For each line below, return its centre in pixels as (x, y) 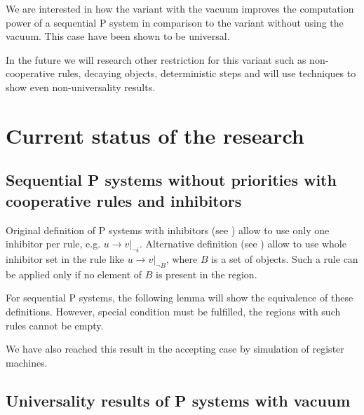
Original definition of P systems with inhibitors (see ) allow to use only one (168, 230)
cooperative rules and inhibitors (124, 200)
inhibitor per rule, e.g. (53, 244)
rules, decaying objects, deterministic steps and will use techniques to (207, 73)
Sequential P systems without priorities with (171, 180)
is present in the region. (207, 274)
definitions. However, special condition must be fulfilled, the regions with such (173, 311)
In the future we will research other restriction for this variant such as (156, 59)
